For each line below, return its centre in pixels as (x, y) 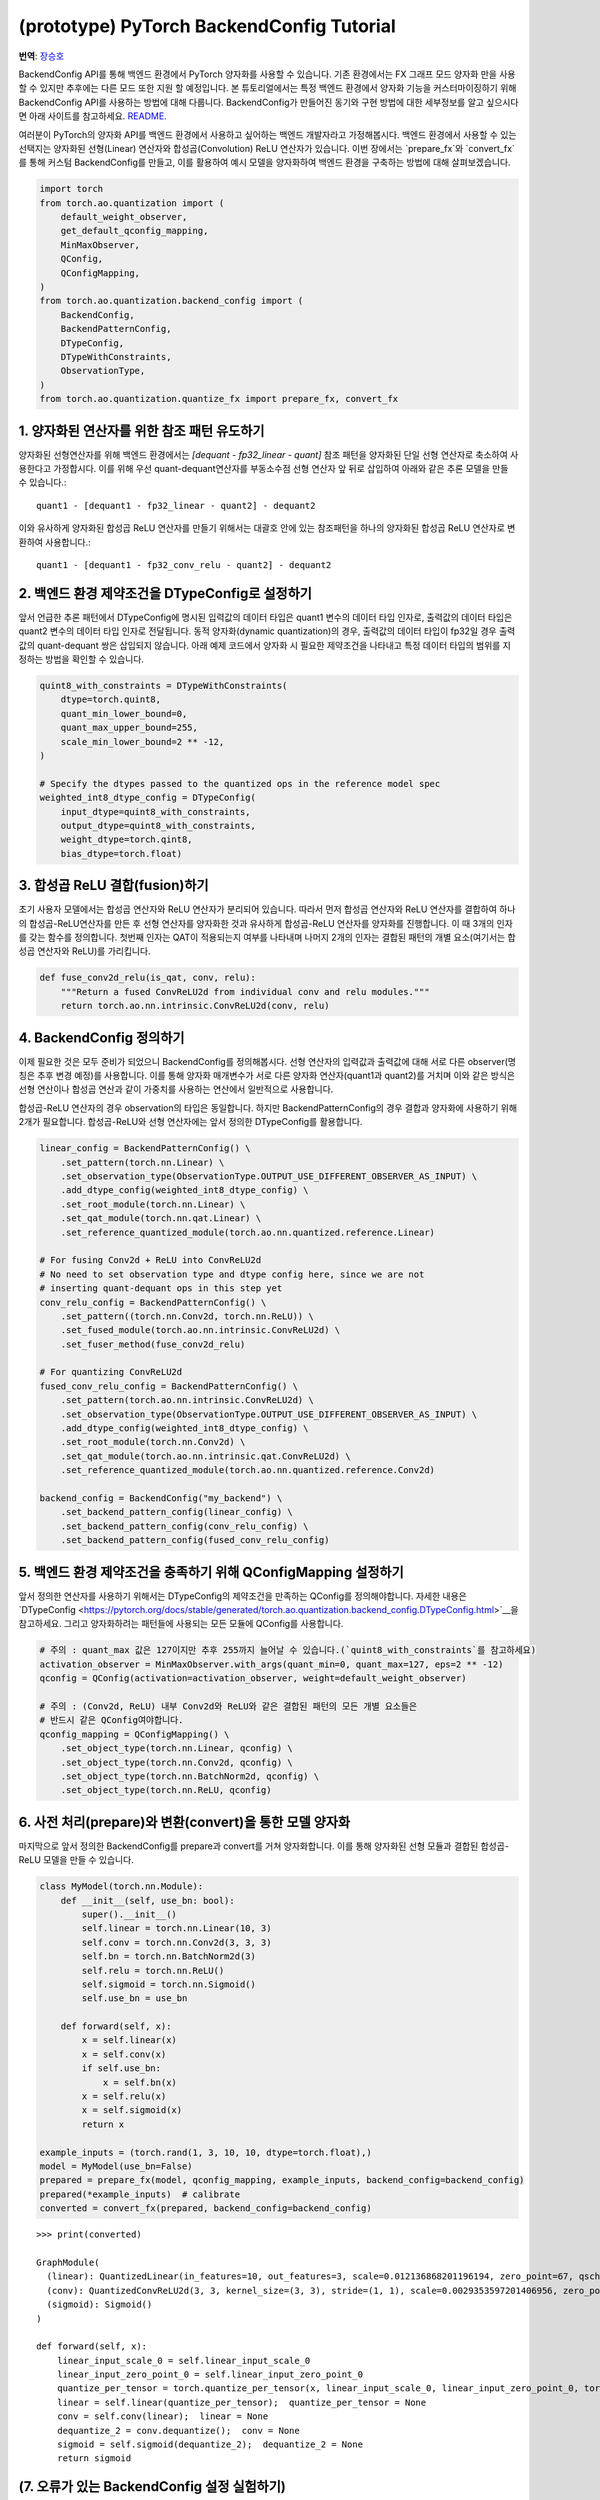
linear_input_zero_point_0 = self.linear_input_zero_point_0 (210, 2374)
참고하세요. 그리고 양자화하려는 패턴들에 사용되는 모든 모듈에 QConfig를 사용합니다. (181, 1624)
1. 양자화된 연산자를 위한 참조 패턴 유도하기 (141, 430)
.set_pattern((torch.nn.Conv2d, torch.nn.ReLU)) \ (187, 1316)
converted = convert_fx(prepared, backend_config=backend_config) (205, 2208)
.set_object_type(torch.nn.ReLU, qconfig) (166, 1790)
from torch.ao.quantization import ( (132, 203)
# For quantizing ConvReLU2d (111, 1372)
